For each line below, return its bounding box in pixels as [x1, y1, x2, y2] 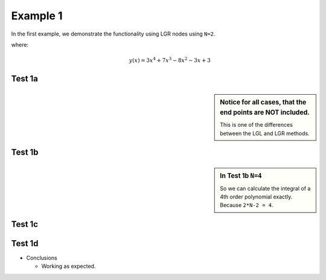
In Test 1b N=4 [220, 172, 262, 180]
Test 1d [11, 238, 39, 249]
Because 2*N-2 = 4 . [220, 202, 274, 209]
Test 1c [11, 219, 39, 229]
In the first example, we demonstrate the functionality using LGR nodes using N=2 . [11, 30, 216, 37]
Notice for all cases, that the [220, 98, 307, 107]
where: [11, 41, 29, 48]
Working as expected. [41, 262, 96, 270]
